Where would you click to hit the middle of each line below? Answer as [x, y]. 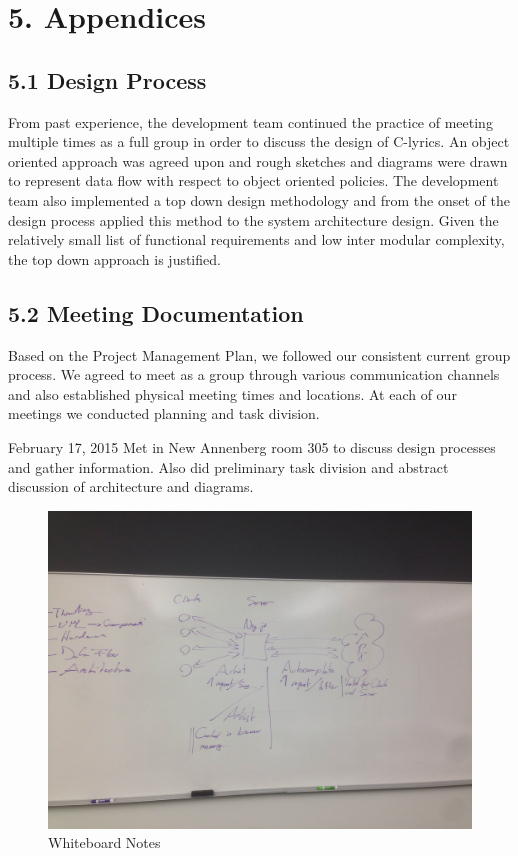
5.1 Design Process [107, 79]
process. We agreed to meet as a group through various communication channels [254, 374]
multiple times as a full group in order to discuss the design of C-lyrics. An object [259, 141]
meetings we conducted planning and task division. [164, 413]
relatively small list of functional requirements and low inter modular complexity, [256, 239]
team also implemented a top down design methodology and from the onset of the [259, 199]
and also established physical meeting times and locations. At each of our [232, 393]
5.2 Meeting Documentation [156, 312]
